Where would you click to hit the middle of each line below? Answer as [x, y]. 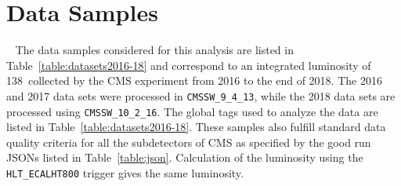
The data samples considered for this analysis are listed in [154, 50]
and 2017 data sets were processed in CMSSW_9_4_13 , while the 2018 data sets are [201, 95]
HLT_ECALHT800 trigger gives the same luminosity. [125, 173]
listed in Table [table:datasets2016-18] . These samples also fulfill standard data [196, 127]
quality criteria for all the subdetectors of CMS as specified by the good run [189, 142]
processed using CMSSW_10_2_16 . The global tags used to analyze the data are [192, 111]
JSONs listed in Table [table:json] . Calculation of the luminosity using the [185, 157]
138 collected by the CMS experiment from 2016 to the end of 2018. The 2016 [194, 80]
